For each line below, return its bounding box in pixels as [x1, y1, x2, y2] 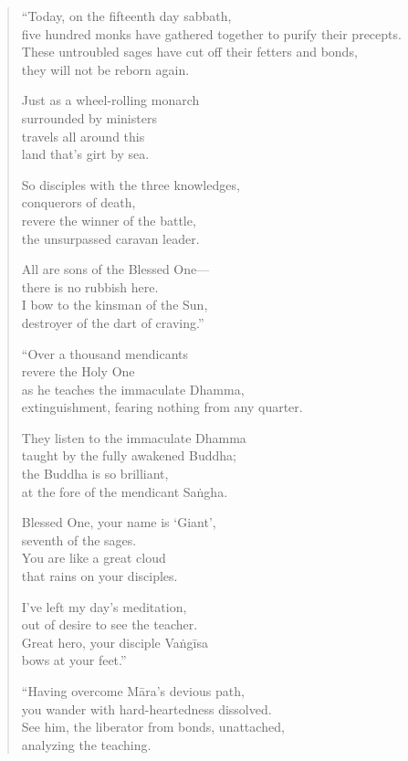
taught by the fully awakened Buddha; [21, 446, 236, 465]
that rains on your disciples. [21, 566, 178, 586]
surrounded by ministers [21, 108, 157, 127]
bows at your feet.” [21, 650, 127, 670]
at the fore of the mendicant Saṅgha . [21, 481, 228, 501]
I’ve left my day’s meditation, [21, 597, 187, 616]
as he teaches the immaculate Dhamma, [21, 379, 245, 398]
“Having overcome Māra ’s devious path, [21, 682, 245, 700]
